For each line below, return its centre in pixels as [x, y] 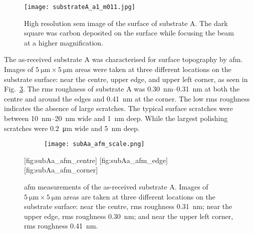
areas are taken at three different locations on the [139, 196]
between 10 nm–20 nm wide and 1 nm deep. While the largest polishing [116, 118]
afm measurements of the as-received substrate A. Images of [116, 187]
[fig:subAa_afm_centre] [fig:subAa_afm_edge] [96, 160]
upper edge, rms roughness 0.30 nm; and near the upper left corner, [129, 216]
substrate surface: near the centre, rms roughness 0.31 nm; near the [128, 206]
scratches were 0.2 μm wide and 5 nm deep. [72, 128]
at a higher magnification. [64, 42]
